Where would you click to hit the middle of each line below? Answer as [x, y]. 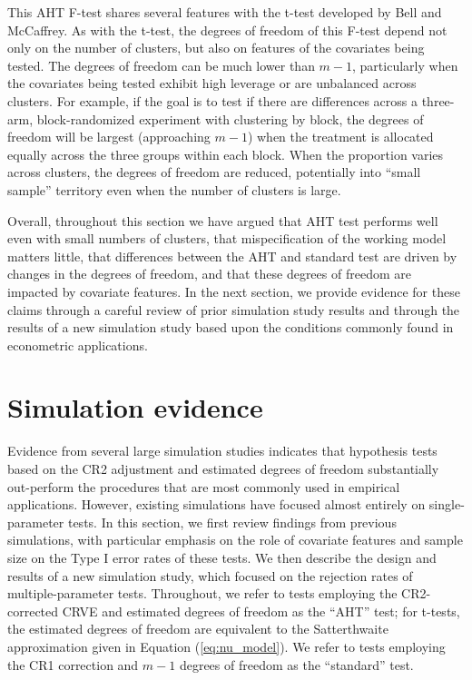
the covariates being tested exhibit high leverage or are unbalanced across [212, 83]
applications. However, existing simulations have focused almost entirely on [216, 504]
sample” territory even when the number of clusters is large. [174, 189]
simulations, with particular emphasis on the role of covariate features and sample [235, 540]
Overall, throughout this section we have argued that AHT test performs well [223, 220]
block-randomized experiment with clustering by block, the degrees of [230, 118]
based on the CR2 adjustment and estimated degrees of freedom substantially [223, 468]
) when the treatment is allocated [340, 137]
